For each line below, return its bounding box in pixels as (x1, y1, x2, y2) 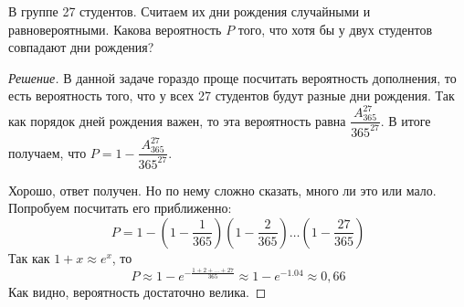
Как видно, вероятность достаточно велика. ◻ (8, 281, 267, 301)
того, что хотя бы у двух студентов (237, 19, 433, 38)
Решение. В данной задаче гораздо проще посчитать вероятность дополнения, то (8, 68, 457, 87)
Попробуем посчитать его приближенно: (8, 198, 232, 217)
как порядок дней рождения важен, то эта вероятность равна (8, 111, 346, 130)
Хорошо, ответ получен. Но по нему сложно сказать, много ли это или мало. (8, 180, 437, 199)
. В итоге (380, 111, 431, 130)
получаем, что (8, 143, 87, 162)
